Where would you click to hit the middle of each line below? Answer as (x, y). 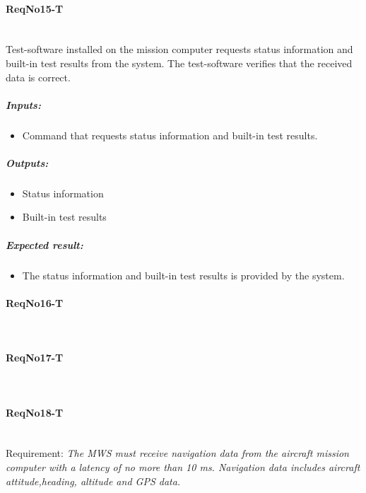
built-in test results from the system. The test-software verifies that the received (179, 63)
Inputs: (23, 104)
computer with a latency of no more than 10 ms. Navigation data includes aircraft (183, 467)
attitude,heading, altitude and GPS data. (93, 481)
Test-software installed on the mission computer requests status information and (179, 49)
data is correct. (38, 77)
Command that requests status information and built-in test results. (170, 135)
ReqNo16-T (35, 302)
